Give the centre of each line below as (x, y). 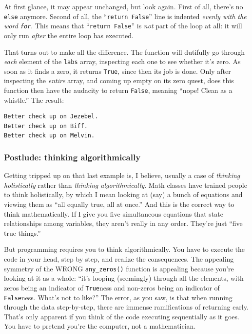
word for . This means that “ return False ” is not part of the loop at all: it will (123, 26)
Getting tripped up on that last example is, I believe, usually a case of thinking (122, 175)
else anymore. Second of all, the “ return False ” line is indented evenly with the (125, 16)
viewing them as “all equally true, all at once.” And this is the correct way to (119, 204)
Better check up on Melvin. (49, 136)
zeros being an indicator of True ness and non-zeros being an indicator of (112, 287)
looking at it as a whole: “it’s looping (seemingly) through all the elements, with (124, 278)
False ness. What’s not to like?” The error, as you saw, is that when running (118, 297)
